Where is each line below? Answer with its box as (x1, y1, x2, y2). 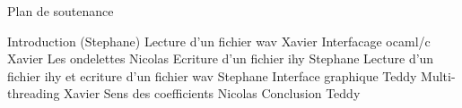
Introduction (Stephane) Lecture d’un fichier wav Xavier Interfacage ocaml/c (7, 31, 431, 50)
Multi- (421, 66, 456, 85)
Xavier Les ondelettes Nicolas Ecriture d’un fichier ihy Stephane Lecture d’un (7, 49, 434, 68)
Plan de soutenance (7, 2, 114, 20)
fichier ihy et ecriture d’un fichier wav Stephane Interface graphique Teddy (7, 66, 417, 85)
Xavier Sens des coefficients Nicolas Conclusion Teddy (64, 84, 361, 103)
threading (7, 84, 60, 103)
